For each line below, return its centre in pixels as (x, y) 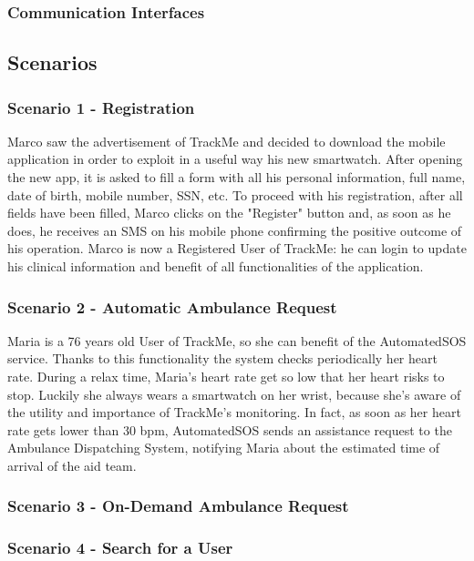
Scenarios (52, 62)
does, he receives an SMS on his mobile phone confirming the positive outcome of (235, 230)
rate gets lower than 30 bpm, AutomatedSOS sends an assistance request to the (230, 429)
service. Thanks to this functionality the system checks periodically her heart (222, 358)
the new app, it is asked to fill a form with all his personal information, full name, (237, 177)
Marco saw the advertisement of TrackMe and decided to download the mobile (227, 141)
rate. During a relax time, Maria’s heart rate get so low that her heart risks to (226, 376)
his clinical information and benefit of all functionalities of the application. (216, 266)
